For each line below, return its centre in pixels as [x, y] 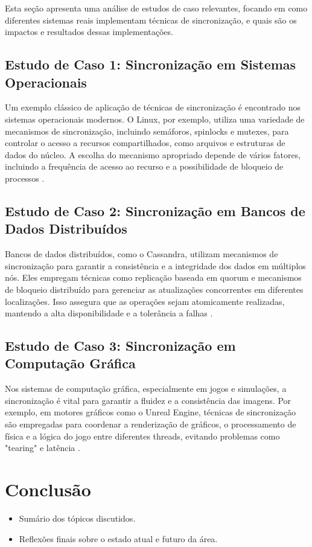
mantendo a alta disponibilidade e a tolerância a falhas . [109, 313]
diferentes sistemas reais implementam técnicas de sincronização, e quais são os [151, 20]
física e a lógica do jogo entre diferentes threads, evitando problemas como [142, 436]
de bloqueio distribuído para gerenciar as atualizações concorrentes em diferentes [154, 289]
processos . [25, 178]
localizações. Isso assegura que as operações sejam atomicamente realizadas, [145, 301]
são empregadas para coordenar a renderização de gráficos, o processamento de [151, 424]
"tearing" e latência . [43, 448]
